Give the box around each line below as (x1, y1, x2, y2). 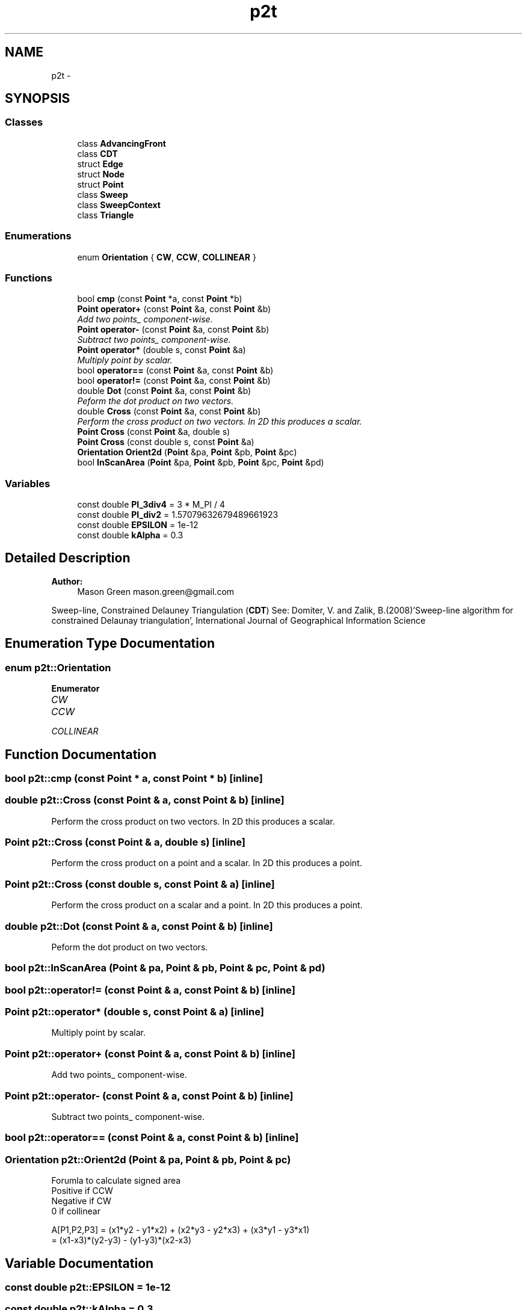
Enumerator (51, 683, 100, 694)
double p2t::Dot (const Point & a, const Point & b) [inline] (5, 920, 273, 932)
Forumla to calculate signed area (51, 1175, 181, 1186)
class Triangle (77, 209, 134, 220)
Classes (5, 116, 43, 129)
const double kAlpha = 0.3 (77, 530, 183, 541)
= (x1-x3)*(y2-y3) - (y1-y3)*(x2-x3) (51, 1235, 192, 1246)
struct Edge (77, 158, 123, 169)
